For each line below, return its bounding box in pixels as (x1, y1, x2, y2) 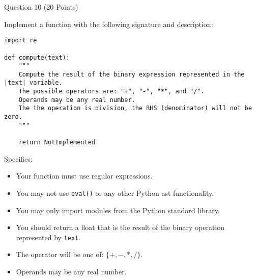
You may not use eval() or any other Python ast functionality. (16, 187, 214, 198)
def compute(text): (4, 54, 70, 61)
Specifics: (4, 153, 33, 164)
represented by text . (16, 232, 81, 242)
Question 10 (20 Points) (4, 2, 78, 12)
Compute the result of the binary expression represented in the (18, 70, 245, 78)
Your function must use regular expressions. (16, 170, 153, 181)
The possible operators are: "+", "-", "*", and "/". (18, 88, 205, 95)
